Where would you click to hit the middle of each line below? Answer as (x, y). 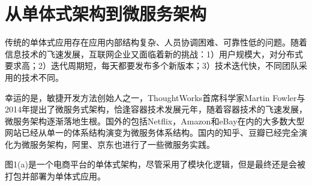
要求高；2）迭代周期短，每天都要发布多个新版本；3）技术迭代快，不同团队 (152, 65)
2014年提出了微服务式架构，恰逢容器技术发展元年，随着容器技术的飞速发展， (156, 109)
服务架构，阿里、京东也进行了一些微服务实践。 (122, 144)
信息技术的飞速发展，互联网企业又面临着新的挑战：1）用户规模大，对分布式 (154, 54)
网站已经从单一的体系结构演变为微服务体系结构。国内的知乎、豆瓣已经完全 (152, 132)
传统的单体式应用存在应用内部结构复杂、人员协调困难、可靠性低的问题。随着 (156, 42)
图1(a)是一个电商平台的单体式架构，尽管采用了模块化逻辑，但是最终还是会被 (155, 164)
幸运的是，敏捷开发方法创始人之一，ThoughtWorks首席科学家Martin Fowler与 (155, 97)
